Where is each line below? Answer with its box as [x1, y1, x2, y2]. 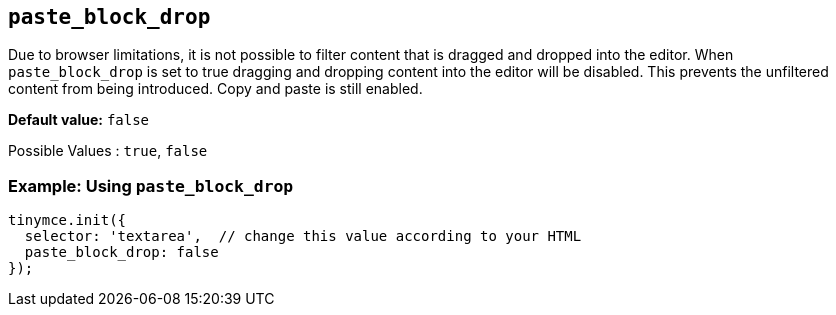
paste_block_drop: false [24, 244, 219, 261]
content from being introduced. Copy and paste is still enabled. [8, 80, 423, 98]
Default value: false [8, 111, 150, 129]
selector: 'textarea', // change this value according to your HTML [24, 228, 582, 245]
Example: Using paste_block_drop [8, 175, 294, 196]
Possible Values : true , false [8, 142, 208, 160]
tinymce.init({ [8, 212, 127, 229]
